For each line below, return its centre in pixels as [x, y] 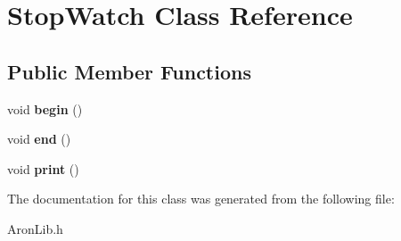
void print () [43, 168]
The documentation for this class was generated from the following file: [201, 199]
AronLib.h [35, 228]
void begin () [45, 108]
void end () [39, 139]
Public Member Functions [129, 71]
